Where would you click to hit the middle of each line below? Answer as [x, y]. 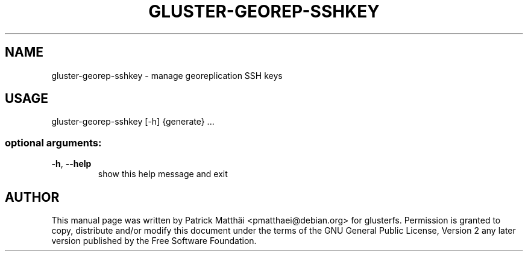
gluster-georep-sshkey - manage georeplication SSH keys [167, 75]
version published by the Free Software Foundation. [154, 241]
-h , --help [71, 164]
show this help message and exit [163, 174]
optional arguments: [53, 142]
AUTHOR [32, 197]
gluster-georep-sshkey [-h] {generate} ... [133, 122]
